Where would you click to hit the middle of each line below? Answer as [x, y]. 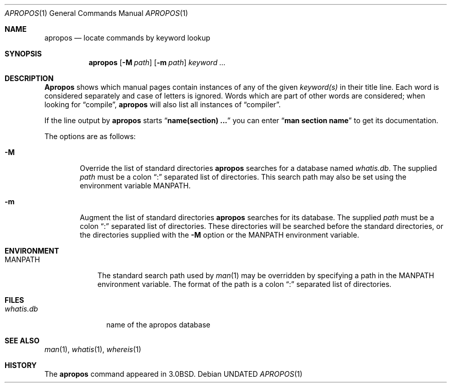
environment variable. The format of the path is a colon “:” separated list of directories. [245, 284]
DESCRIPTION [29, 78]
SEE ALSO [22, 341]
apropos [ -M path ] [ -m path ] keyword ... [157, 62]
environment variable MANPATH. [135, 186]
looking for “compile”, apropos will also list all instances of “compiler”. [163, 104]
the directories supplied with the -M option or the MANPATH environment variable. [220, 235]
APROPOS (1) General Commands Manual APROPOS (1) [96, 13]
